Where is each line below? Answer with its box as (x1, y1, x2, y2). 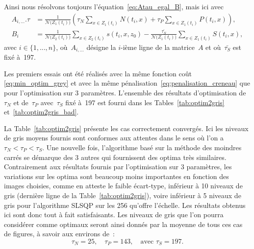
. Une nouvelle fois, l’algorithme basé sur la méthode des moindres (42, 142, 242, 152)
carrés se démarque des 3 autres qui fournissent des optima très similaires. (4, 152, 227, 162)
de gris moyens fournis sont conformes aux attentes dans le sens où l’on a (4, 133, 224, 143)
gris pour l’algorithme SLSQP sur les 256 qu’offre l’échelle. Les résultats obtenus (4, 200, 246, 210)
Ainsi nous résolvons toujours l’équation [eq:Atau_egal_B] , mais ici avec (4, 1, 224, 11)
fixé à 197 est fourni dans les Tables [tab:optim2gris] (65, 97, 225, 107)
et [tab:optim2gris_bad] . (4, 107, 79, 117)
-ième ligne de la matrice (120, 42, 195, 52)
